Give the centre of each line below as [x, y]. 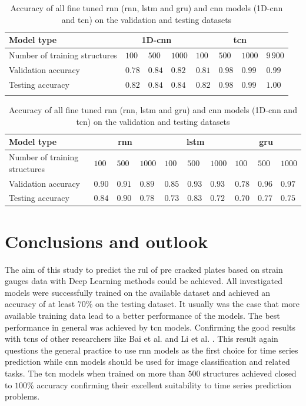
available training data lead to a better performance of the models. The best [142, 315]
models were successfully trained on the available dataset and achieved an [138, 292]
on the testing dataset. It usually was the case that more [197, 304]
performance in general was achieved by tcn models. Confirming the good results [150, 327]
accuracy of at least [40, 304]
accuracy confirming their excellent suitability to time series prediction [164, 384]
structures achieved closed [250, 373]
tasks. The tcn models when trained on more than [95, 373]
